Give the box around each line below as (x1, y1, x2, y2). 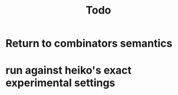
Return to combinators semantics (5, 37, 173, 50)
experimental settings (5, 76, 116, 90)
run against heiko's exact (5, 64, 132, 77)
